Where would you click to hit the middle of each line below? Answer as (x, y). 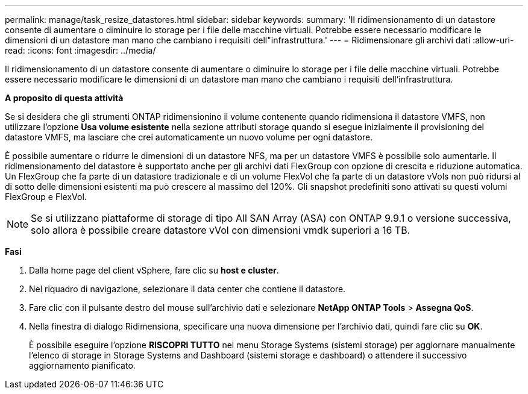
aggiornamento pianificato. (82, 365)
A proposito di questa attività (64, 98)
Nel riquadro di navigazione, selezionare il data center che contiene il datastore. (187, 289)
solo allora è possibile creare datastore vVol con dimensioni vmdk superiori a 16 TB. (221, 230)
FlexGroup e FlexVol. (46, 197)
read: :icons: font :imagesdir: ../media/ (80, 50)
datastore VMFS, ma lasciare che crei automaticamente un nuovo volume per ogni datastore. (189, 137)
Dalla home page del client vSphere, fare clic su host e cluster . (154, 270)
